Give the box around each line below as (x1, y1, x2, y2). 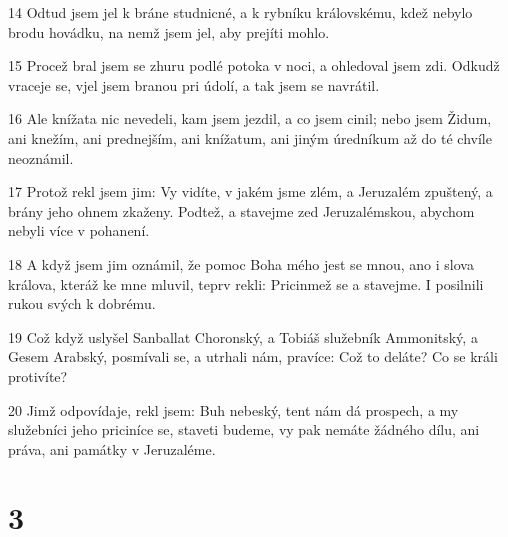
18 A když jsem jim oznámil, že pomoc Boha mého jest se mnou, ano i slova (8, 253, 474, 274)
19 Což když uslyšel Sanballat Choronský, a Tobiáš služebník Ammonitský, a (8, 326, 478, 347)
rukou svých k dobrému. (8, 293, 156, 314)
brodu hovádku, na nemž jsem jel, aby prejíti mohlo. (8, 21, 330, 42)
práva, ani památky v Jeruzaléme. (8, 438, 216, 459)
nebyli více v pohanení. (8, 220, 150, 241)
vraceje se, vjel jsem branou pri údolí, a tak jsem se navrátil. (8, 74, 380, 95)
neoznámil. (8, 147, 74, 168)
